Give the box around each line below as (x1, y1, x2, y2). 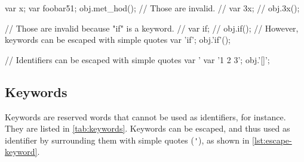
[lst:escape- (252, 133, 292, 146)
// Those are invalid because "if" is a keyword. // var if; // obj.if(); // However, (5, 21, 299, 34)
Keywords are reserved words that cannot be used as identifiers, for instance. (5, 110, 286, 123)
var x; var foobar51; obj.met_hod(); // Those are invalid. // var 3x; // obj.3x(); (5, 2, 300, 14)
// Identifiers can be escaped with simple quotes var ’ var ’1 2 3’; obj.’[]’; (5, 53, 270, 66)
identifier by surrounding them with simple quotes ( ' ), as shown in (5, 133, 250, 146)
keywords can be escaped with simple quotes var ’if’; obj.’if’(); (5, 33, 231, 46)
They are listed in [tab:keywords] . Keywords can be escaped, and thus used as (5, 122, 290, 135)
